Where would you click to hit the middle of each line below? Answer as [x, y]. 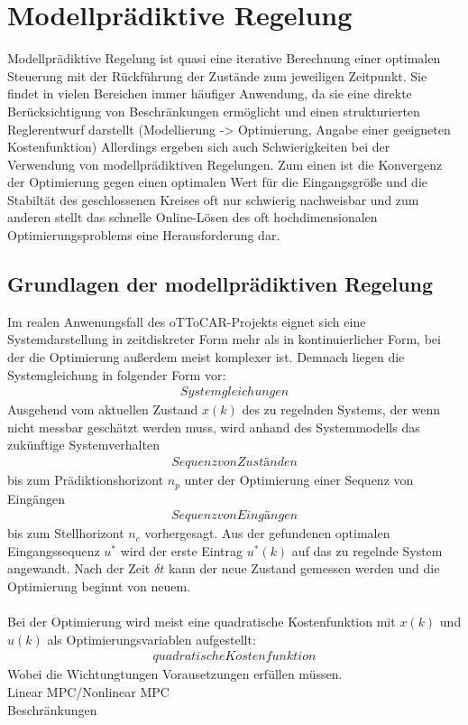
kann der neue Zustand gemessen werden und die [304, 568]
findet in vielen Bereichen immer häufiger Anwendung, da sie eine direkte [210, 93]
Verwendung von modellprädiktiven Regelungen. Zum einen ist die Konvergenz [225, 164]
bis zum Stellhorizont [66, 533]
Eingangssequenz [54, 550]
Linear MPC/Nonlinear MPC [88, 691]
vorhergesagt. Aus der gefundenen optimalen [267, 533]
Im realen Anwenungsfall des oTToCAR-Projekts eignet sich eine [187, 321]
